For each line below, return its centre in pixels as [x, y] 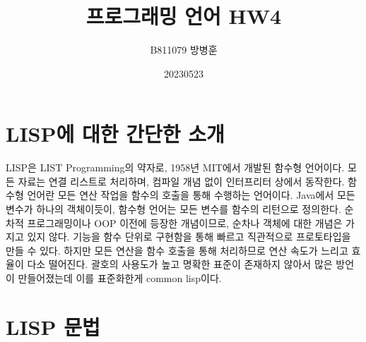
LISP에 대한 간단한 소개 [115, 134]
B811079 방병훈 [184, 50]
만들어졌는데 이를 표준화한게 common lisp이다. [120, 278]
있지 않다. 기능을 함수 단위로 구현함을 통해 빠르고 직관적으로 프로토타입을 [189, 237]
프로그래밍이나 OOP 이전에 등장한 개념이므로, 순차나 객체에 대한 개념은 [185, 222]
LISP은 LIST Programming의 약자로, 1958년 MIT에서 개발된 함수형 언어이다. [175, 167]
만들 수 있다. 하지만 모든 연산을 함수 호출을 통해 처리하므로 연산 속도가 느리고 [177, 250]
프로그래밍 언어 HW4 [184, 16]
